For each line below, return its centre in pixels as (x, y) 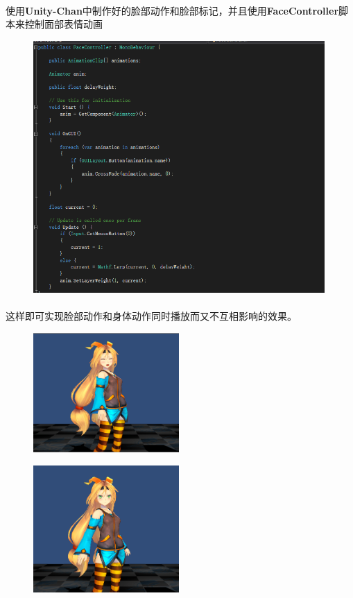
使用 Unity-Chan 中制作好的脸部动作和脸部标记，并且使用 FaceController (172, 10)
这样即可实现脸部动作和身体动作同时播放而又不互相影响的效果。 (151, 316)
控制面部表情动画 (63, 24)
